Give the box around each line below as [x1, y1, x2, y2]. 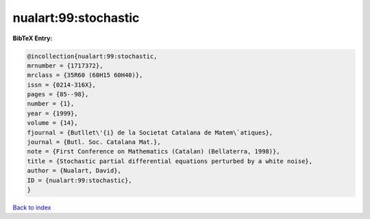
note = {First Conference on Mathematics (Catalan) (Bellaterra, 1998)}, [27, 147, 280, 156]
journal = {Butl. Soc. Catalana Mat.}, [27, 138, 161, 146]
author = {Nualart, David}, [27, 167, 121, 175]
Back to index [12, 203, 51, 211]
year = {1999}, [27, 109, 78, 117]
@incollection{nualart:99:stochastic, [27, 52, 158, 60]
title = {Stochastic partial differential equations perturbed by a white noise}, [27, 157, 313, 165]
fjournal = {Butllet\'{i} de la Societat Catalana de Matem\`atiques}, [27, 128, 273, 136]
